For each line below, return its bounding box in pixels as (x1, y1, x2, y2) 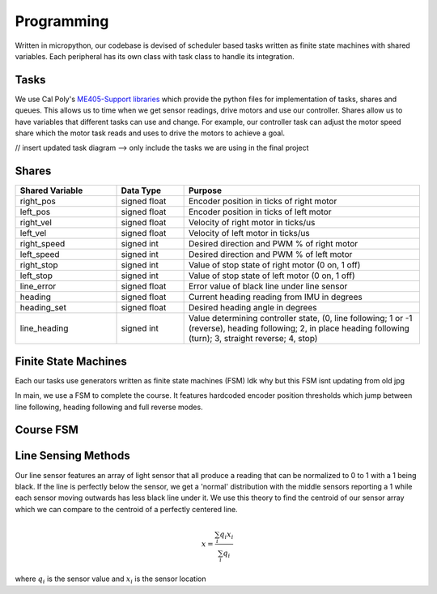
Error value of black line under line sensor (188, 280, 348, 292)
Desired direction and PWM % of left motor (188, 249, 353, 260)
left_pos (19, 207, 51, 218)
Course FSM (15, 423, 78, 437)
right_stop (19, 259, 58, 271)
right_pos (19, 195, 56, 207)
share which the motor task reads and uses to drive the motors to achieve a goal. (15, 128, 286, 138)
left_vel (19, 228, 47, 239)
